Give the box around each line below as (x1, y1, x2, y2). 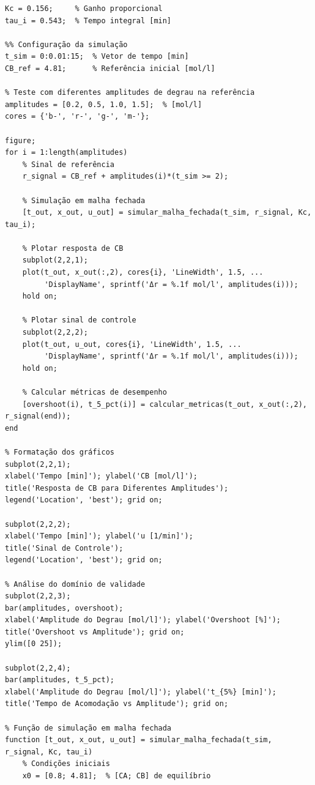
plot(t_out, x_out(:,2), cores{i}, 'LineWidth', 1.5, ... (22, 268, 264, 277)
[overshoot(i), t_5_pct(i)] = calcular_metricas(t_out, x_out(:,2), (22, 400, 307, 409)
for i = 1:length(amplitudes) (5, 148, 128, 157)
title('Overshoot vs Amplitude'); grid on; (5, 627, 185, 636)
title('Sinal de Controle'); (5, 543, 124, 552)
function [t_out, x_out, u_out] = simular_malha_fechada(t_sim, (5, 735, 272, 745)
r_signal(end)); (5, 412, 71, 421)
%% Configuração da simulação (5, 40, 128, 49)
